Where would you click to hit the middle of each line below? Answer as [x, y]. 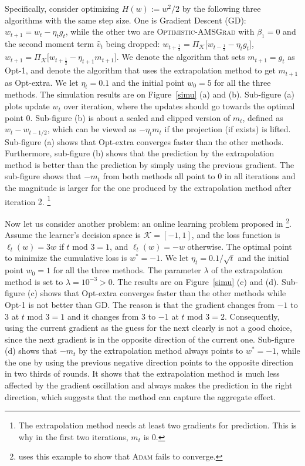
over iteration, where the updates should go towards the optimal [179, 106]
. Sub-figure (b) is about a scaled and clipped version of [130, 117]
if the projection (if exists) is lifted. [228, 129]
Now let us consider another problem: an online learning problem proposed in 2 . [148, 222]
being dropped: [133, 43]
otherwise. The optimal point [240, 246]
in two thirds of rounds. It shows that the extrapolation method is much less [142, 373]
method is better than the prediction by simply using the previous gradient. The [150, 164]
